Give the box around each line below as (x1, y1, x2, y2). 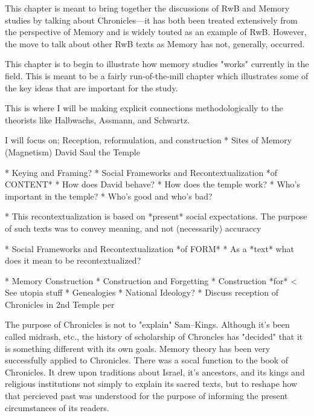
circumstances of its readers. (5, 401, 109, 414)
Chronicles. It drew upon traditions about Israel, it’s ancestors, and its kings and (5, 365, 305, 378)
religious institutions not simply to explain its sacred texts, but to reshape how (5, 377, 298, 390)
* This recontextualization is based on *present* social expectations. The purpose (5, 210, 307, 223)
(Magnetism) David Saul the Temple (5, 145, 140, 158)
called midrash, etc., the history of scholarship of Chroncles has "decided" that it (5, 330, 303, 343)
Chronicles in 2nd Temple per (5, 297, 115, 310)
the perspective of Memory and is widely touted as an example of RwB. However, (5, 25, 307, 38)
